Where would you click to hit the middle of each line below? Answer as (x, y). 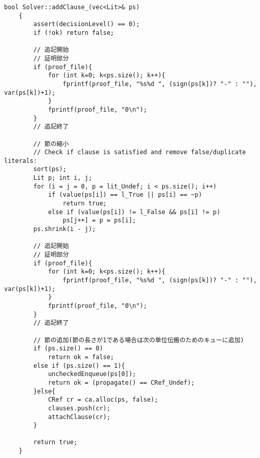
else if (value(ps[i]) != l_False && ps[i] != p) (134, 212)
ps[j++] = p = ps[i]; (99, 221)
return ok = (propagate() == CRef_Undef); (121, 382)
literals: (21, 161)
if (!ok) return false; (74, 33)
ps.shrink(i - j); (64, 229)
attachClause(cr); (79, 417)
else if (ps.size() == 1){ (79, 366)
